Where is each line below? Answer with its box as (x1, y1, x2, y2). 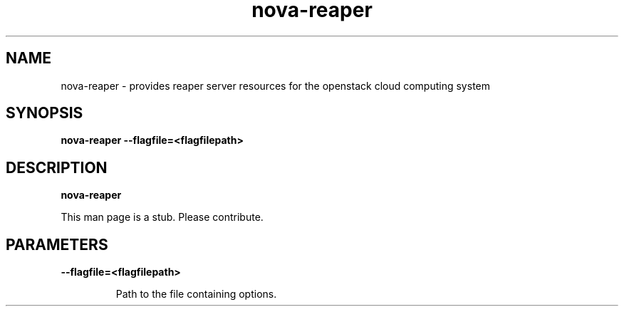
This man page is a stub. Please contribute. (61, 211, 264, 224)
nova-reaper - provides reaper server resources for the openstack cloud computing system (61, 79, 490, 92)
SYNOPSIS (6, 104, 83, 123)
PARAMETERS (6, 235, 108, 254)
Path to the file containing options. (115, 288, 277, 301)
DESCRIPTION (6, 158, 108, 177)
